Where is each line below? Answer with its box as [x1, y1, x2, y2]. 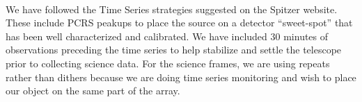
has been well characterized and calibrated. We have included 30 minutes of [6, 28, 329, 43]
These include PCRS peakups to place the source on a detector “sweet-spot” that [6, 15, 353, 30]
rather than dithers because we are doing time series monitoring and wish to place [6, 69, 356, 84]
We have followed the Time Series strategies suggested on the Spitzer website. [6, 1, 338, 16]
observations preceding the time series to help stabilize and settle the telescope [6, 42, 342, 57]
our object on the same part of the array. [6, 83, 180, 98]
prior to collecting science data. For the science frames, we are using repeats [6, 56, 330, 70]
